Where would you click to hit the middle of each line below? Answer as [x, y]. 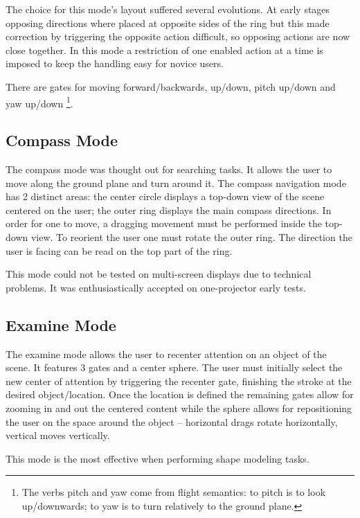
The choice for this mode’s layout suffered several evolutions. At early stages [168, 9]
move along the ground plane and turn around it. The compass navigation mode [176, 182]
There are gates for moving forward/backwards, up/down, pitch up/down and [171, 86]
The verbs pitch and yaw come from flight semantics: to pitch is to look [174, 492]
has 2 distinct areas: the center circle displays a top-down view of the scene [165, 196]
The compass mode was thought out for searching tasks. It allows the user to [169, 169]
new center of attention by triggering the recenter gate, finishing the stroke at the [179, 381]
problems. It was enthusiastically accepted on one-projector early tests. [156, 287]
